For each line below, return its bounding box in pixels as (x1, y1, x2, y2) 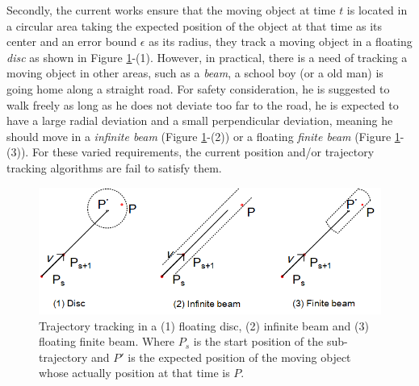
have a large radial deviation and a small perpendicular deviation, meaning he (6, 112, 393, 129)
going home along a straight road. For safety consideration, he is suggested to (6, 80, 390, 97)
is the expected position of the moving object (128, 348, 351, 365)
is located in (346, 2, 408, 18)
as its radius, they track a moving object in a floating (149, 33, 413, 50)
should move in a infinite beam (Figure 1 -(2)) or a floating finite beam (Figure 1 (6, 127, 400, 144)
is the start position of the (193, 333, 324, 350)
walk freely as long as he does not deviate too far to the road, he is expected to (6, 96, 399, 113)
